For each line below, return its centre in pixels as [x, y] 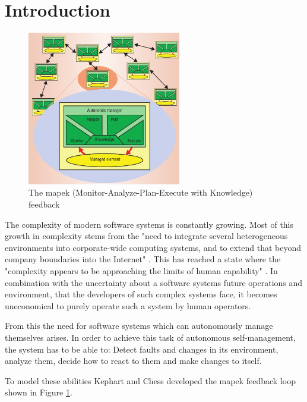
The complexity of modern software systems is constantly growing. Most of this [149, 224]
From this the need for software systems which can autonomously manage [139, 326]
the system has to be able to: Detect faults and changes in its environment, [142, 349]
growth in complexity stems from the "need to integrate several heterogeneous [146, 236]
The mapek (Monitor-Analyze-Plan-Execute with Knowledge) [141, 192]
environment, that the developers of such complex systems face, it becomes [141, 294]
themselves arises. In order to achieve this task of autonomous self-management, [150, 337]
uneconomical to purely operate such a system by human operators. [128, 305]
